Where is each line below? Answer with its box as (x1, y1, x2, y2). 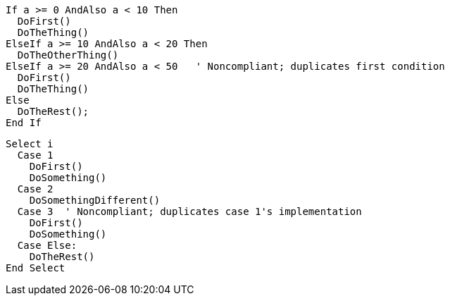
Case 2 (17, 183, 54, 195)
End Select (6, 262, 65, 274)
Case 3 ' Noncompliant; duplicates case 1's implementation (17, 206, 362, 217)
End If (6, 117, 42, 128)
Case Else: (17, 240, 77, 251)
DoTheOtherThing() (17, 49, 119, 61)
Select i (6, 138, 54, 149)
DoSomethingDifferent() (29, 195, 161, 206)
